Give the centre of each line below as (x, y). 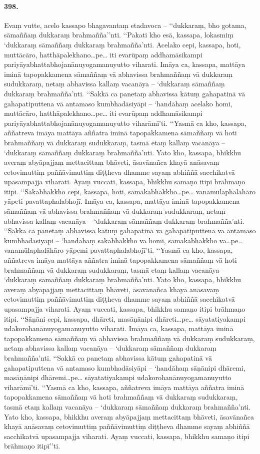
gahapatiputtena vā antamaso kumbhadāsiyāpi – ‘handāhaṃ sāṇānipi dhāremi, (125, 367)
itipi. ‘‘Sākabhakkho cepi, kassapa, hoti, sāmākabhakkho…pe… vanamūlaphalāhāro (130, 191)
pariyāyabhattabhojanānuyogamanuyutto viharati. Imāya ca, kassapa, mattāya (125, 64)
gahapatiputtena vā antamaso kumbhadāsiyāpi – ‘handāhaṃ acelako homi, (118, 103)
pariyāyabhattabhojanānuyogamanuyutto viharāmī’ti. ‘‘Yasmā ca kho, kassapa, (125, 123)
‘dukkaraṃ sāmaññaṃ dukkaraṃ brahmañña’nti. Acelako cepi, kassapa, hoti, (122, 44)
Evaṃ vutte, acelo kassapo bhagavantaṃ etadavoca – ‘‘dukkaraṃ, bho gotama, (125, 25)
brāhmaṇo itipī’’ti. (32, 446)
